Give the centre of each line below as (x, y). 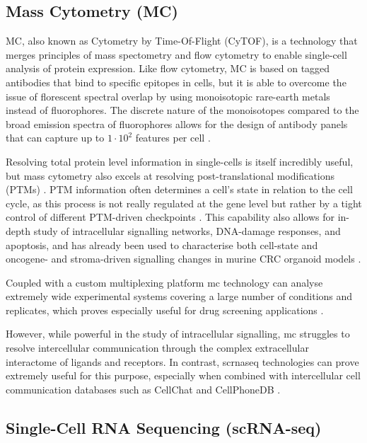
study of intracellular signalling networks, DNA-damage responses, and (187, 230)
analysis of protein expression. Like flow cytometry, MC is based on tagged (168, 68)
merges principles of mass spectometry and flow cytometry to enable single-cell (176, 54)
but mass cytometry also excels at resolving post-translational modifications (170, 175)
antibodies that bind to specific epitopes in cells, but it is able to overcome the (176, 82)
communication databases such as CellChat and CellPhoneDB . (143, 389)
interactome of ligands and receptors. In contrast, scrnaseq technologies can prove (182, 361)
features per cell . (173, 138)
